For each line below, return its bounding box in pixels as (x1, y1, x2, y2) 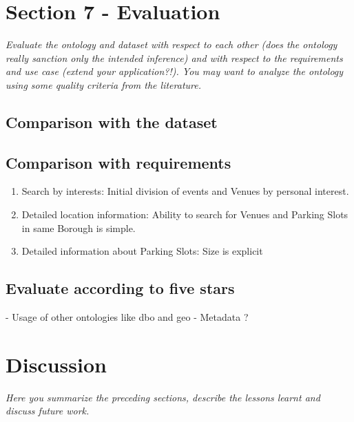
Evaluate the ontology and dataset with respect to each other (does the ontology (6, 37, 337, 52)
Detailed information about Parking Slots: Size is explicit (21, 244, 263, 258)
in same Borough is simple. (21, 220, 136, 235)
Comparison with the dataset (6, 111, 218, 132)
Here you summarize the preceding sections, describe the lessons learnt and (6, 390, 320, 404)
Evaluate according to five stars (6, 277, 235, 299)
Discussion (6, 350, 107, 378)
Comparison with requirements (6, 151, 231, 173)
